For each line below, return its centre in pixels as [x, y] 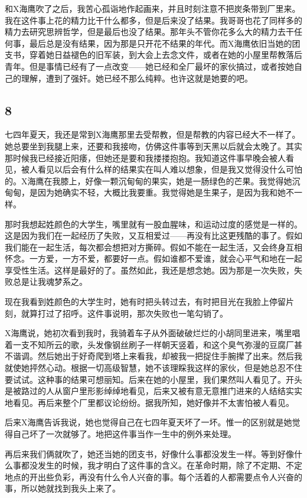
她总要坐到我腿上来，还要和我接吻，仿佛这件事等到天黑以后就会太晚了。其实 [153, 146]
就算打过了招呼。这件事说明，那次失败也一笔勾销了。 [124, 313]
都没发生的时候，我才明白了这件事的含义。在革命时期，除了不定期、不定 [161, 465]
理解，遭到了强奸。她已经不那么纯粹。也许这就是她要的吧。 [137, 78]
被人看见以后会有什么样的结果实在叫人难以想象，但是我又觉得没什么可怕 [161, 169]
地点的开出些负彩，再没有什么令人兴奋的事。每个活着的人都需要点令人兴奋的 [153, 476]
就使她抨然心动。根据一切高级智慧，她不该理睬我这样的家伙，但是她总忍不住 [153, 368]
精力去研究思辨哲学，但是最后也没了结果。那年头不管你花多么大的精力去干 [149, 32]
